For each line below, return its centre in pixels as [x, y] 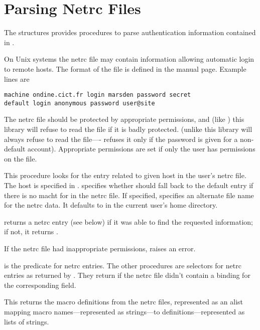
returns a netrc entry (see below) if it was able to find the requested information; [128, 221]
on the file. [21, 158]
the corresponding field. [40, 285]
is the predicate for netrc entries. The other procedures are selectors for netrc [123, 265]
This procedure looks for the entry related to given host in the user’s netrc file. [125, 175]
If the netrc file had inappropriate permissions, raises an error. [100, 248]
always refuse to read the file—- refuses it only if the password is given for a [121, 139]
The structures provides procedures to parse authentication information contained [130, 32]
